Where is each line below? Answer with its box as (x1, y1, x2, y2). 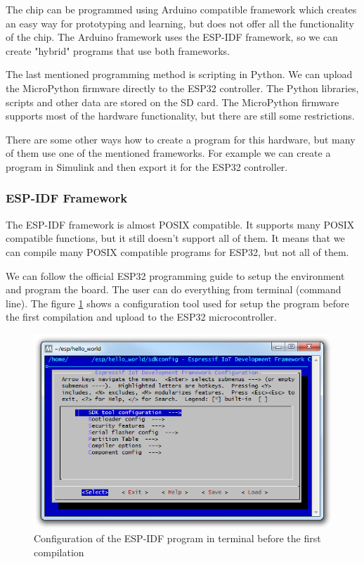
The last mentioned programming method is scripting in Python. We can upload (6, 67, 353, 82)
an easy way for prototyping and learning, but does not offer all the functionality (6, 15, 354, 30)
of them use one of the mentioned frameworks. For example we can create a (6, 146, 331, 160)
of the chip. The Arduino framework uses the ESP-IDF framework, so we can (6, 30, 338, 44)
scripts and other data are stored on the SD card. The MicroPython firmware (6, 94, 339, 109)
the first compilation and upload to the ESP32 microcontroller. (6, 309, 277, 324)
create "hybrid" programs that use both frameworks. (6, 43, 230, 58)
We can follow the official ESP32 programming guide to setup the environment (6, 268, 345, 283)
